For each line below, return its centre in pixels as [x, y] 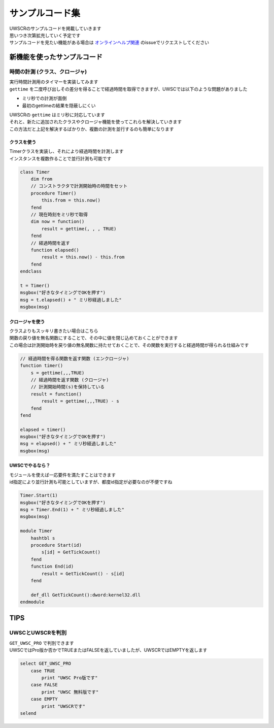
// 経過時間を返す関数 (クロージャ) [70, 380]
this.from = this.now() [71, 200]
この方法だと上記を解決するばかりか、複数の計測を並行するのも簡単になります [92, 129]
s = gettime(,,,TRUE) [58, 373]
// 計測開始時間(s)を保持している [68, 387]
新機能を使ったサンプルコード [56, 57]
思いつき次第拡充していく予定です [45, 35]
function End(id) [52, 567]
